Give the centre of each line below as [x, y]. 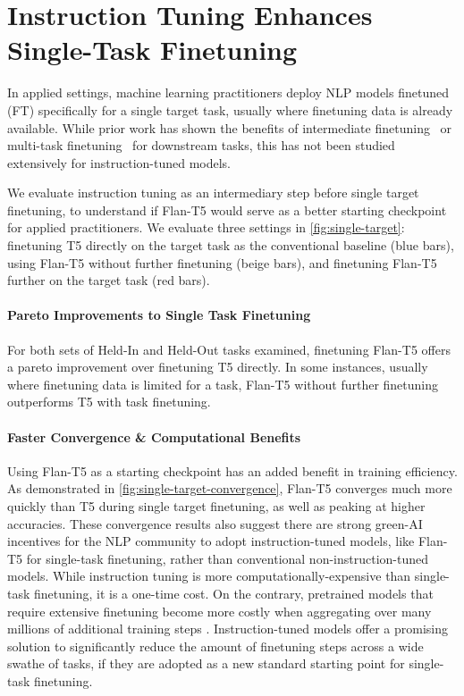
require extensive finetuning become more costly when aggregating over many [219, 611]
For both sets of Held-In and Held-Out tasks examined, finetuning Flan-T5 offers [229, 349]
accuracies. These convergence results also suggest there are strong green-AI [215, 523]
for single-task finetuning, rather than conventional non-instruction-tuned [228, 558]
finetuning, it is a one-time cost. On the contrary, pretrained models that [234, 593]
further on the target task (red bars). [109, 280]
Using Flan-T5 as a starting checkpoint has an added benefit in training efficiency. [232, 470]
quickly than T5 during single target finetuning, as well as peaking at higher [216, 506]
